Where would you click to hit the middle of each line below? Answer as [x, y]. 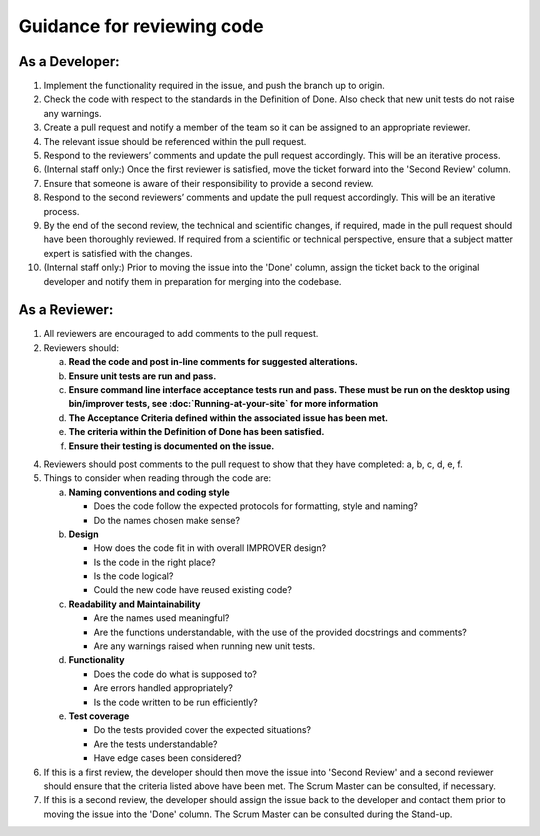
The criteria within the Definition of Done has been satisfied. [196, 432]
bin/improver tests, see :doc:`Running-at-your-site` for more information [223, 404]
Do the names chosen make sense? [166, 520]
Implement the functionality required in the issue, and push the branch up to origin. [214, 86]
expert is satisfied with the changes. [118, 253]
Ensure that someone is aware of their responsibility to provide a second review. [208, 183]
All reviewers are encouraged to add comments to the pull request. [181, 334]
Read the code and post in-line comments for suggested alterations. [213, 362]
